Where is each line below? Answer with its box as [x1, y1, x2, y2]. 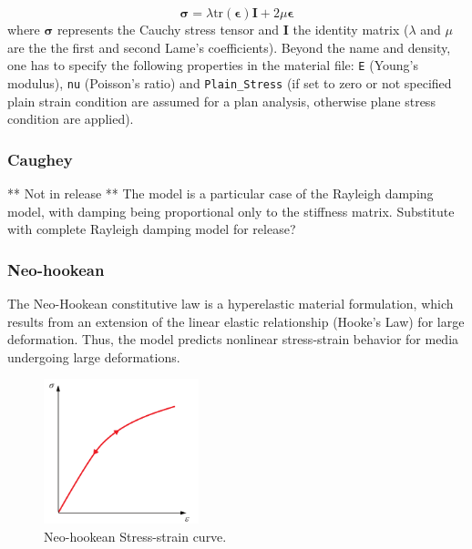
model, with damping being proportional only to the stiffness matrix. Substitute [7, 201, 455, 220]
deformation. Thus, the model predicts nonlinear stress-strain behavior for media [7, 330, 459, 349]
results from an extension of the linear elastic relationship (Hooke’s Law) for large [7, 311, 465, 330]
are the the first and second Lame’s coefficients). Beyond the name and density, [7, 37, 451, 56]
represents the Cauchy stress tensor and [56, 20, 280, 38]
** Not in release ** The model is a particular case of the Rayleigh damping [7, 183, 434, 202]
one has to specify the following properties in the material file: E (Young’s [7, 56, 418, 75]
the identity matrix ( [292, 20, 409, 38]
